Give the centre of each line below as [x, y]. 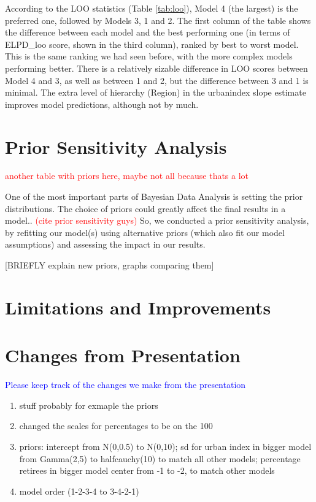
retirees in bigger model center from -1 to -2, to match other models [147, 470]
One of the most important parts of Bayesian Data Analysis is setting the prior [154, 196]
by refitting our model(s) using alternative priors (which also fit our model [145, 232]
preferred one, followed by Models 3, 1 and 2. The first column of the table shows [158, 20]
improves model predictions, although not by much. [102, 104]
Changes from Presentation [123, 355]
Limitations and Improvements [138, 307]
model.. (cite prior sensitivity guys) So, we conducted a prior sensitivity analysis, [157, 220]
